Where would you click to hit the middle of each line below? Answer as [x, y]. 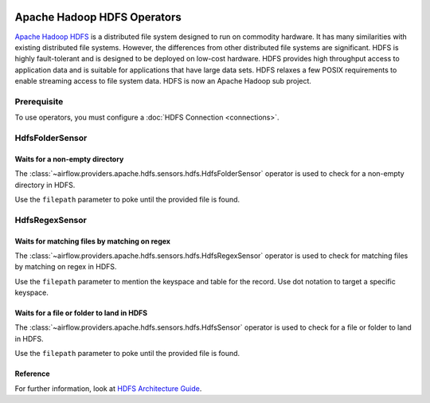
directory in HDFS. [45, 185]
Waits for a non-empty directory [69, 158]
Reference [32, 374]
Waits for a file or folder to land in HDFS [81, 313]
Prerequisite [39, 101]
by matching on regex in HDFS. [66, 267]
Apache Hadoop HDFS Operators [98, 17]
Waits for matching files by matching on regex [93, 241]
